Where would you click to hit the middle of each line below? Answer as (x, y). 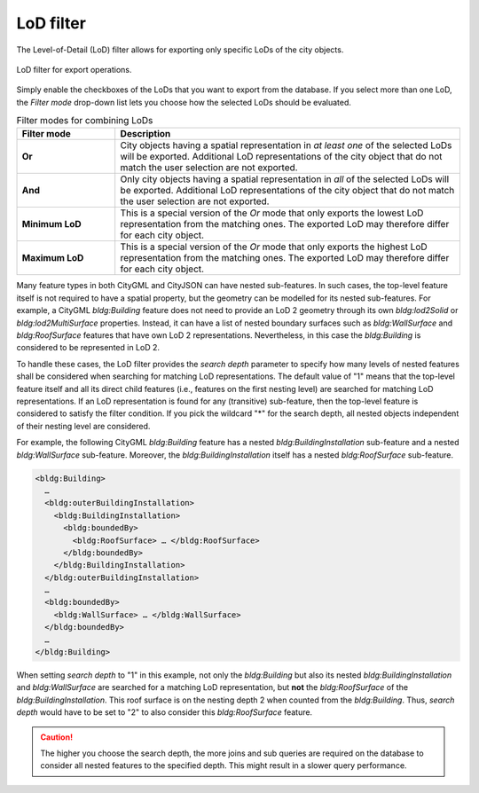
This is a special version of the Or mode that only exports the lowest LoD (272, 213)
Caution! (57, 737)
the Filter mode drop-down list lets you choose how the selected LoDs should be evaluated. (184, 102)
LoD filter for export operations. (74, 69)
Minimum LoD (51, 224)
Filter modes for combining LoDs (85, 121)
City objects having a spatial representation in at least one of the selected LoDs (286, 145)
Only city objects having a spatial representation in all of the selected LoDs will (285, 179)
